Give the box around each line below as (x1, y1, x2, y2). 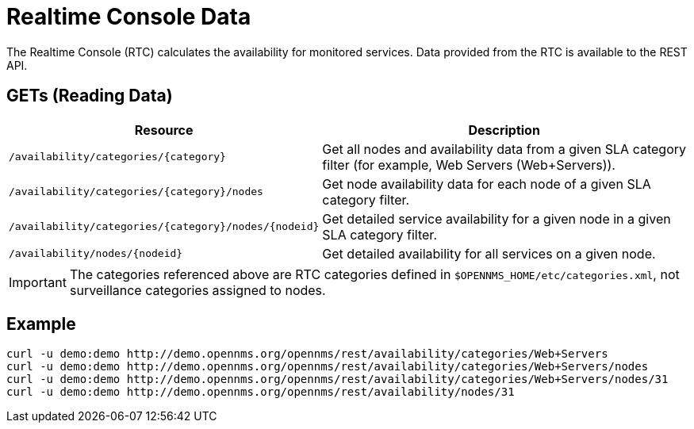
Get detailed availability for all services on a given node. (322, 245, 656, 262)
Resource (134, 121, 194, 138)
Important (9, 274, 67, 290)
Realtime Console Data (6, 3, 251, 30)
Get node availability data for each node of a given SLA (322, 175, 651, 192)
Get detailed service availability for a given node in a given (322, 210, 671, 227)
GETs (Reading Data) (6, 86, 173, 106)
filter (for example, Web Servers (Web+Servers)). (322, 156, 615, 173)
